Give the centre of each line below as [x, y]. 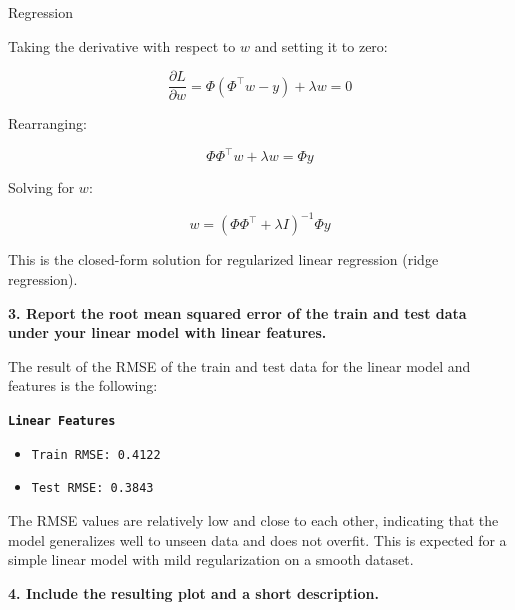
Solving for [41, 187]
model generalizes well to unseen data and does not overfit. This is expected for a [257, 539]
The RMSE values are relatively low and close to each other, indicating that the [253, 519]
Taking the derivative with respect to [122, 45]
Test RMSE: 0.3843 [92, 488]
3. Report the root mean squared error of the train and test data [237, 312]
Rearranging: [47, 123]
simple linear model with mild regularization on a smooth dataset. [211, 559]
